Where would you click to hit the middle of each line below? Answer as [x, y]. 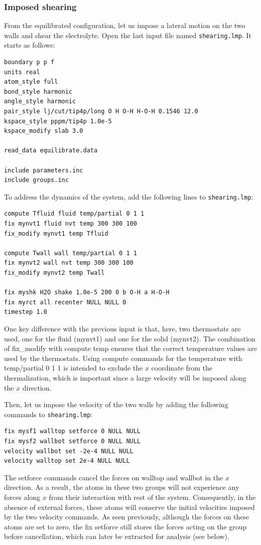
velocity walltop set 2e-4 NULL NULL [67, 461]
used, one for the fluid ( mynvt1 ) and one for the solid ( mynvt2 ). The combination [130, 338]
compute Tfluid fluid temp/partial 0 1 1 [74, 214]
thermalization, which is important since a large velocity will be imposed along [125, 377]
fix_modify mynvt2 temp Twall [54, 273]
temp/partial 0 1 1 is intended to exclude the [74, 368]
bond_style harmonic [38, 92]
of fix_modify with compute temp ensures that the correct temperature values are [130, 348]
